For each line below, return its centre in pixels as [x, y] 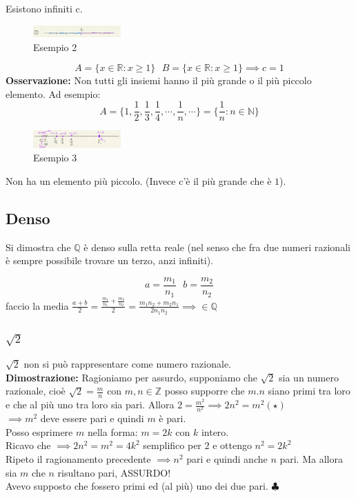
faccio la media [37, 305]
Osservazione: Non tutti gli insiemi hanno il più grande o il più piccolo [159, 80]
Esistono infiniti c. [44, 8]
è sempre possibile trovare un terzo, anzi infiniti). [109, 260]
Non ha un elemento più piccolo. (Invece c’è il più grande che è [139, 181]
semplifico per [172, 445]
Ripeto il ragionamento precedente [78, 459]
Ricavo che [28, 445]
